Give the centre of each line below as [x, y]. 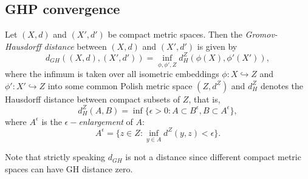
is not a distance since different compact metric [213, 157]
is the [52, 121]
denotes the [282, 85]
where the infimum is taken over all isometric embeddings [112, 74]
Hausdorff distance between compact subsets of [93, 99]
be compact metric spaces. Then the [175, 34]
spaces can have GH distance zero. [69, 168]
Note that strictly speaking [55, 157]
